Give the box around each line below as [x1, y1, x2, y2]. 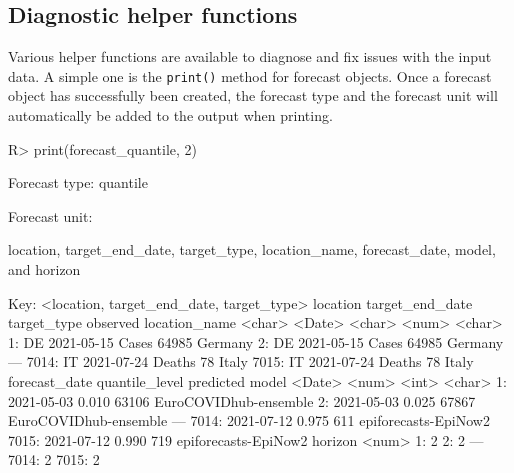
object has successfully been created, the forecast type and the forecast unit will [8, 85, 498, 106]
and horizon [8, 259, 81, 280]
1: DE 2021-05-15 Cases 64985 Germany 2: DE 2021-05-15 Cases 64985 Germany [8, 331, 504, 352]
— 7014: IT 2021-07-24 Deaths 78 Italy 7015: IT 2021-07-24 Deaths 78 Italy [8, 351, 474, 372]
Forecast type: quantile [8, 172, 148, 193]
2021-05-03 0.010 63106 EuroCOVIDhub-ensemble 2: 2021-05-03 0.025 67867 [8, 390, 476, 411]
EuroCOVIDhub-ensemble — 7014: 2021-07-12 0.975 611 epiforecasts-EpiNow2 [8, 410, 490, 431]
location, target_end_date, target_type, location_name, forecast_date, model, [8, 239, 496, 260]
